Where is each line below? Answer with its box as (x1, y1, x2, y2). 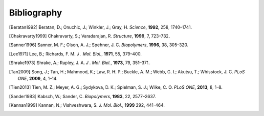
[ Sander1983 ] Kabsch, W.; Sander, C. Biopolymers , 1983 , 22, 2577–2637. (9, 93, 156, 99)
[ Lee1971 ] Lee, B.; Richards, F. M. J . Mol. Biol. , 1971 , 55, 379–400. (9, 51, 142, 57)
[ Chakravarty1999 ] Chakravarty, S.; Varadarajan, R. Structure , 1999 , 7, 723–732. (9, 33, 170, 39)
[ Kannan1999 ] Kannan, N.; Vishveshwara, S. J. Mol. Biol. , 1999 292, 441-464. (9, 102, 165, 108)
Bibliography (9, 7, 62, 18)
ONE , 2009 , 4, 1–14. (18, 75, 58, 81)
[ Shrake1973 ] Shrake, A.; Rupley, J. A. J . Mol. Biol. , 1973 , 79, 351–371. (9, 60, 150, 66)
